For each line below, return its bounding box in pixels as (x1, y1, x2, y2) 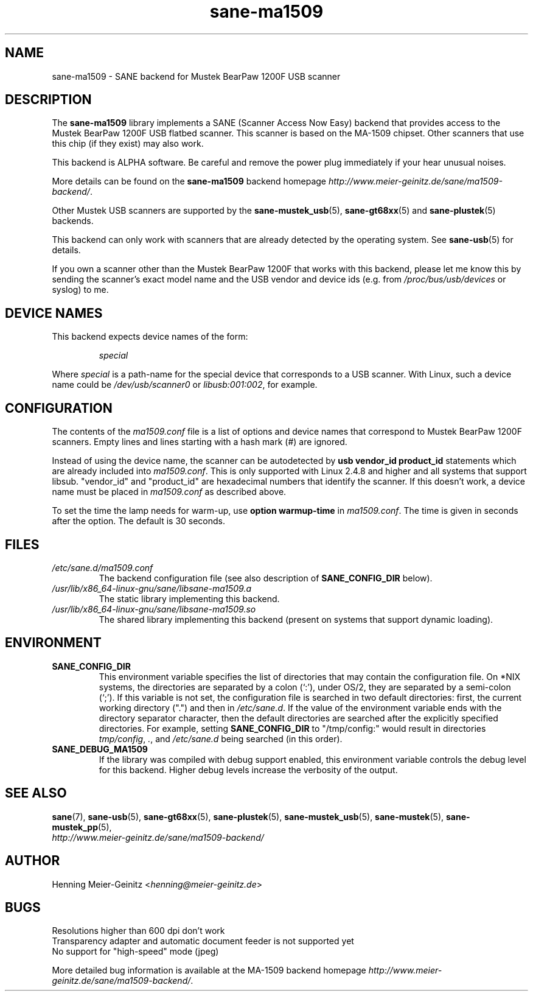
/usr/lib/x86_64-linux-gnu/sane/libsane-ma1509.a (52, 583, 251, 594)
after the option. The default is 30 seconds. (52, 516, 226, 527)
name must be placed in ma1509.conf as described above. (52, 486, 287, 497)
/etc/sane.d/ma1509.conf (52, 562, 153, 573)
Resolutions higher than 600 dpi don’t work (52, 925, 225, 936)
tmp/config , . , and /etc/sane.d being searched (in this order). (99, 733, 343, 744)
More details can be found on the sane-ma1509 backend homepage (52, 176, 327, 187)
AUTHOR (5, 853, 60, 869)
